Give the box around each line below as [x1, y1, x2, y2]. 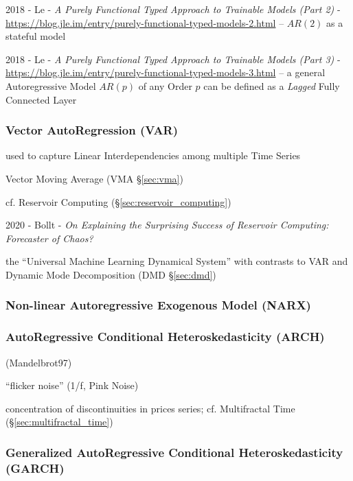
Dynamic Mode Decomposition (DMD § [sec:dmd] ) [5, 267, 216, 281]
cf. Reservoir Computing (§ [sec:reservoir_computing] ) [5, 194, 231, 209]
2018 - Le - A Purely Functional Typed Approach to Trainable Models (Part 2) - [5, 2, 341, 16]
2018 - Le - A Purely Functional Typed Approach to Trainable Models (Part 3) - [5, 51, 341, 66]
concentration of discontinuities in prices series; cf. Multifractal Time [5, 401, 295, 415]
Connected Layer [5, 92, 77, 106]
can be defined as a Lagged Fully [203, 78, 340, 93]
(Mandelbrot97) [5, 355, 72, 369]
